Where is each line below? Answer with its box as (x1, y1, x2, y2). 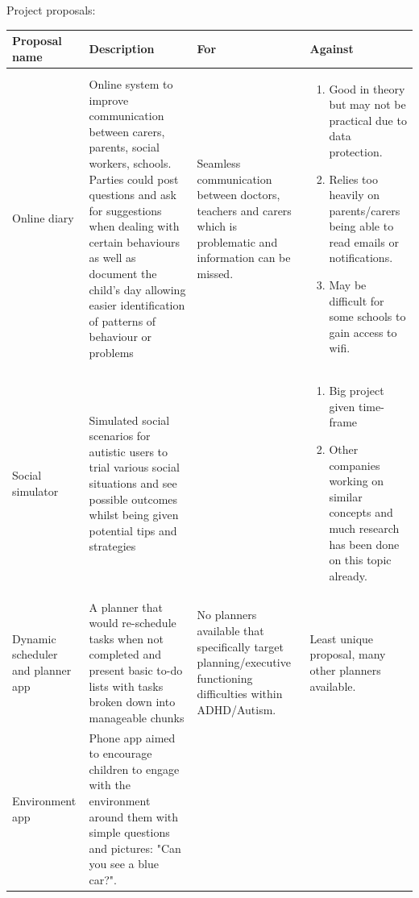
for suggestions (89, 202, 162, 218)
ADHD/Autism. (197, 701, 276, 718)
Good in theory (329, 80, 405, 97)
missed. (197, 265, 234, 282)
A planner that (89, 598, 163, 615)
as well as (89, 249, 136, 266)
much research (329, 520, 400, 537)
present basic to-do (89, 662, 183, 679)
